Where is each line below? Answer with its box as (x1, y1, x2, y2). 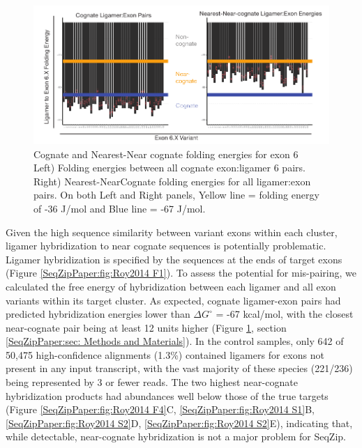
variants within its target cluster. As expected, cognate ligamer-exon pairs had (6, 293, 341, 307)
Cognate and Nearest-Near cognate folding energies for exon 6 (33, 146, 299, 161)
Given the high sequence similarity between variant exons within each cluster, (6, 224, 338, 239)
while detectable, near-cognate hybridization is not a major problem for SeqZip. (6, 429, 346, 444)
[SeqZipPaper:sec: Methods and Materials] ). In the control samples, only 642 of (6, 334, 344, 348)
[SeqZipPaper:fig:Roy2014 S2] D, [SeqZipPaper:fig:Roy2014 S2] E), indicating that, (6, 415, 353, 430)
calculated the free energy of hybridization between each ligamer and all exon (6, 279, 336, 293)
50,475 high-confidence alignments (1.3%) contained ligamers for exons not (6, 347, 324, 362)
